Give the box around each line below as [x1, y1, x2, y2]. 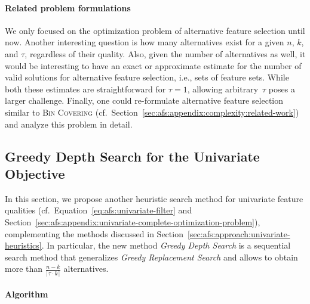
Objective [5, 164, 65, 182]
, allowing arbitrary [187, 82, 259, 95]
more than [5, 262, 43, 275]
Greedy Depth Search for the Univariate [5, 147, 260, 165]
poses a [268, 82, 295, 95]
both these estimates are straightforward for [5, 82, 166, 95]
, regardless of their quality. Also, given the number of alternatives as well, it [24, 47, 306, 60]
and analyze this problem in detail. [5, 117, 133, 130]
